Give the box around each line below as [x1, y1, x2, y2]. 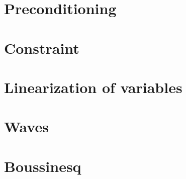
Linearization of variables [4, 76, 182, 97]
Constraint [4, 37, 79, 58]
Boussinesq [4, 155, 81, 176]
